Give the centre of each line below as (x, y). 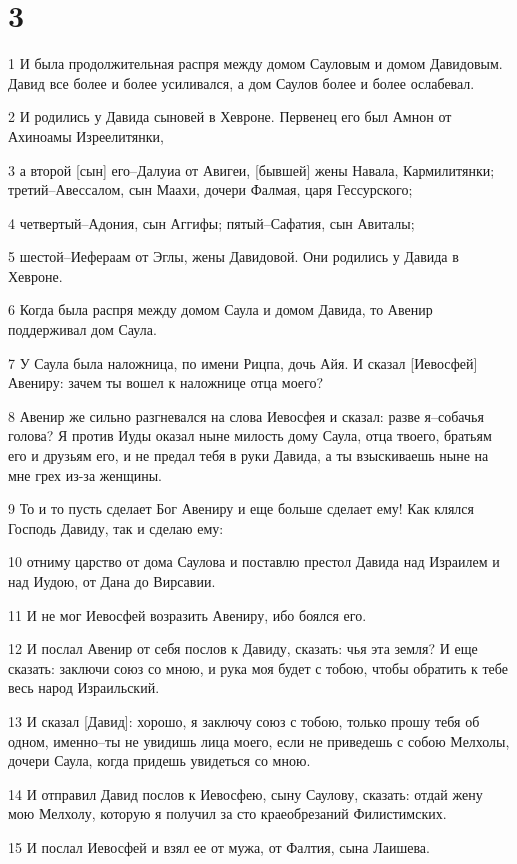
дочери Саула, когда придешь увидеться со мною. (159, 760)
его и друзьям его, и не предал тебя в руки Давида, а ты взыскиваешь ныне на (248, 455)
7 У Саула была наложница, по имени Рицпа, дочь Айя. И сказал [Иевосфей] (243, 362)
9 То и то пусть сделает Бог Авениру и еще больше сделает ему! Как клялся (241, 508)
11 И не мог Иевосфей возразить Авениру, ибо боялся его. (187, 614)
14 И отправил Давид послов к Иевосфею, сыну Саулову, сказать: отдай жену (245, 793)
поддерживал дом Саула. (82, 329)
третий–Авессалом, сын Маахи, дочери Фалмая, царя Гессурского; (210, 189)
